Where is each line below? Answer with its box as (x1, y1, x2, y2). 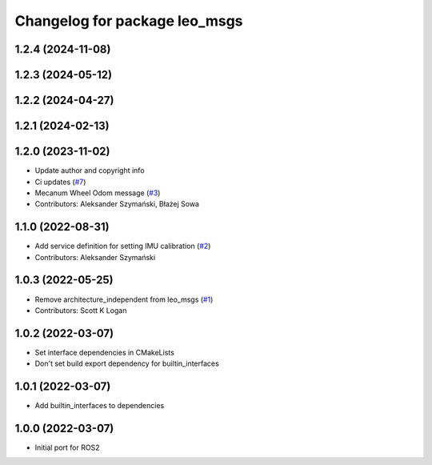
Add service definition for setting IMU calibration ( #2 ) (34, 241, 211, 251)
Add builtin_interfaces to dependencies (34, 401, 165, 411)
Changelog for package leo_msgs (14, 12, 243, 30)
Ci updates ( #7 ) (34, 177, 86, 186)
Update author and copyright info (34, 166, 145, 175)
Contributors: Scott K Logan (34, 305, 127, 315)
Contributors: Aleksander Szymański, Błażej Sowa (34, 199, 200, 209)
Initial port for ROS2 (34, 443, 100, 452)
